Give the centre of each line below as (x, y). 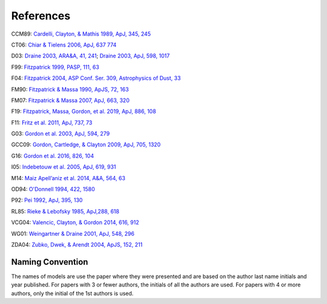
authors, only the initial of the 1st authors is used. (72, 293)
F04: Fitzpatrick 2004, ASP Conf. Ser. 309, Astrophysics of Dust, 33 (96, 78)
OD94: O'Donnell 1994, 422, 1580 (53, 189)
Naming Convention (50, 262)
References (41, 16)
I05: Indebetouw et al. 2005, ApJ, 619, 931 (64, 167)
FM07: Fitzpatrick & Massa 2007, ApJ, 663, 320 (70, 100)
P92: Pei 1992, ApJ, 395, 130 (47, 200)
